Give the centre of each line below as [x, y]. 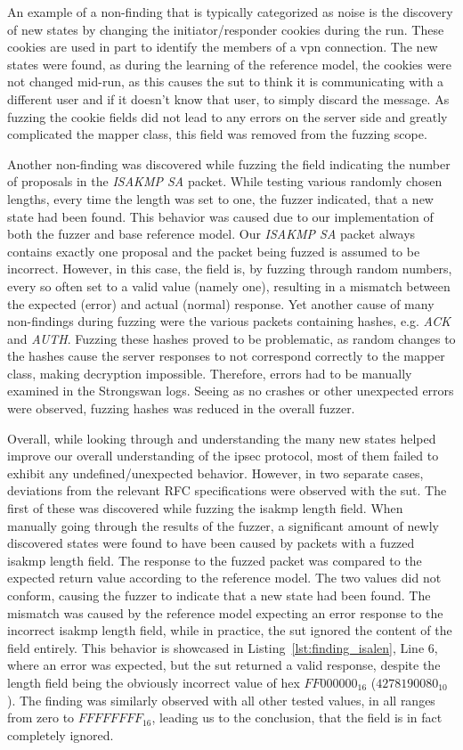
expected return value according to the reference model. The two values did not [224, 578]
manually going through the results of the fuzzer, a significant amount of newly [223, 525]
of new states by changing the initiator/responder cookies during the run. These [226, 29]
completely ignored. [61, 734]
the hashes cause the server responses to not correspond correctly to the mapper [226, 356]
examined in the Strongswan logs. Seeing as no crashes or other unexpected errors [231, 391]
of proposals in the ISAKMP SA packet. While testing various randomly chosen [225, 181]
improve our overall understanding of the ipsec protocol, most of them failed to [223, 456]
